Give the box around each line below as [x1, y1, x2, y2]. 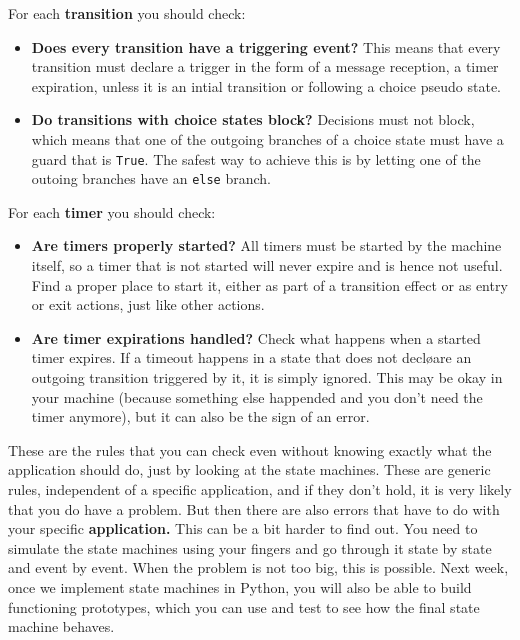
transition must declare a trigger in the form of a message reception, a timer [31, 56, 499, 77]
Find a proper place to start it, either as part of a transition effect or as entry [31, 274, 508, 295]
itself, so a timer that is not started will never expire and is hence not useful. [31, 255, 503, 276]
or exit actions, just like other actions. [31, 294, 265, 315]
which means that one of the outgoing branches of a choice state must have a [31, 128, 504, 149]
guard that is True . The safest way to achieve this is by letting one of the [31, 148, 481, 169]
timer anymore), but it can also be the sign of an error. [31, 406, 370, 427]
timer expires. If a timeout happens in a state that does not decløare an [31, 347, 472, 368]
